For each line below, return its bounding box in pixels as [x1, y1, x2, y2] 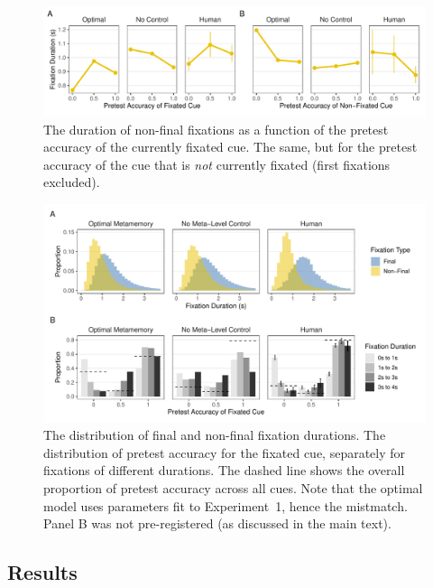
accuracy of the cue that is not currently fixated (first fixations [43, 154, 391, 173]
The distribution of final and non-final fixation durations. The [43, 425, 386, 444]
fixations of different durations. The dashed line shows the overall [43, 461, 405, 480]
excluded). [43, 173, 100, 191]
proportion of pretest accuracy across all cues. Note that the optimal [43, 479, 423, 498]
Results [7, 558, 78, 586]
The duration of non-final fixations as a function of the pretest [43, 119, 389, 138]
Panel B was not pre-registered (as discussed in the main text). [43, 514, 392, 533]
